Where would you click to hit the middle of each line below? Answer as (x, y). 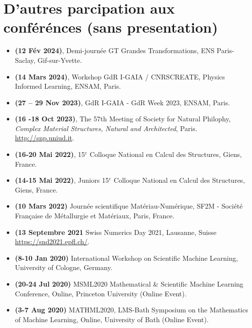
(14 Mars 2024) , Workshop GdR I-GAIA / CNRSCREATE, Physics (120, 76)
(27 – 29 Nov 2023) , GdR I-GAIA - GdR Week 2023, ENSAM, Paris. (122, 102)
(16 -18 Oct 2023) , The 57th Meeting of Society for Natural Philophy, (123, 119)
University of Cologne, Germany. (64, 267)
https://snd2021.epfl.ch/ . (52, 241)
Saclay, (25, 60)
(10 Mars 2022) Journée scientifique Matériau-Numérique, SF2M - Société (129, 206)
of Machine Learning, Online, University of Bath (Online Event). (112, 319)
